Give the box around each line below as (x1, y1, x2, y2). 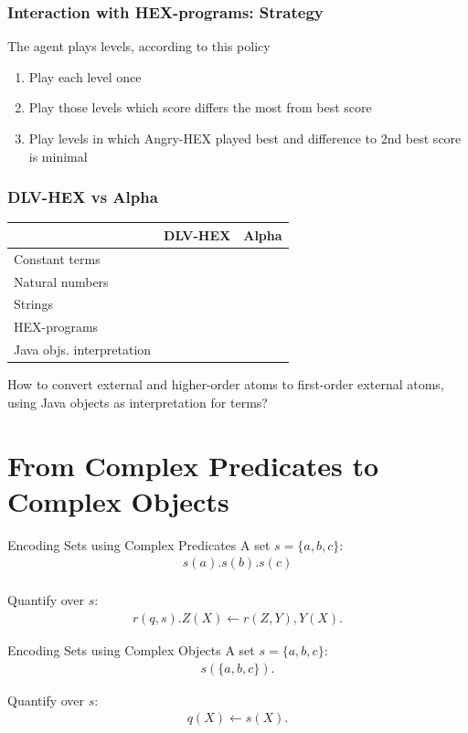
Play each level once (28, 67, 142, 86)
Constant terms (14, 249, 101, 268)
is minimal (28, 146, 88, 165)
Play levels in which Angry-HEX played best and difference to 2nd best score (28, 129, 462, 147)
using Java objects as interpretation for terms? (7, 392, 268, 411)
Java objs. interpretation (14, 340, 152, 359)
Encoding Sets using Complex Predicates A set (7, 535, 271, 554)
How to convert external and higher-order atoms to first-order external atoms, (7, 375, 444, 394)
